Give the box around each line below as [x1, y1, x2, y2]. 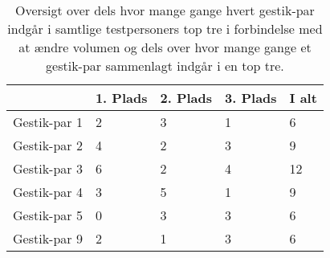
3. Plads [225, 88, 277, 107]
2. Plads [160, 88, 213, 107]
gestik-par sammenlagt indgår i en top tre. [46, 56, 284, 75]
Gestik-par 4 [13, 182, 83, 201]
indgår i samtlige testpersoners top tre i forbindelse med [7, 19, 323, 38]
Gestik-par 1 [13, 113, 83, 131]
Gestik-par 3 [13, 159, 83, 178]
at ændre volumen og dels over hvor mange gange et [18, 38, 312, 56]
